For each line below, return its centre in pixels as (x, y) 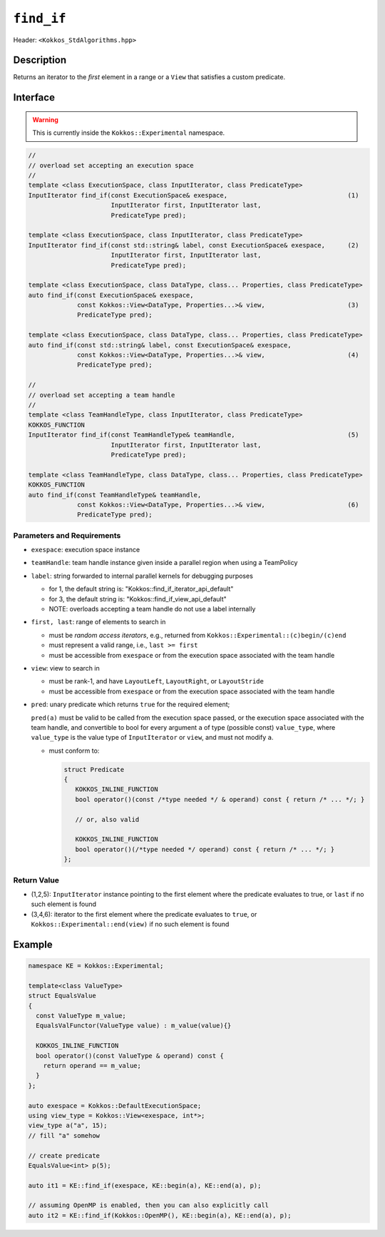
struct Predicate (94, 769)
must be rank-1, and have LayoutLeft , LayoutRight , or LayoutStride (156, 681)
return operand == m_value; (92, 1065)
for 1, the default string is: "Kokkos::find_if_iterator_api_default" (141, 589)
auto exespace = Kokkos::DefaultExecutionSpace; (115, 1105)
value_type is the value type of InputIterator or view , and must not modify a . (152, 738)
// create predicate (64, 1155)
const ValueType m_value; (81, 1016)
